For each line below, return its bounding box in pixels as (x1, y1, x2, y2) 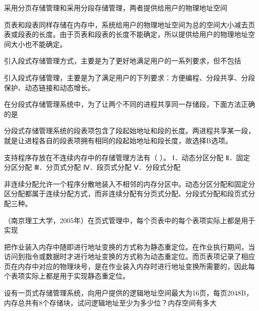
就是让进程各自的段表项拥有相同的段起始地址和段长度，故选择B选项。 (4, 135, 232, 145)
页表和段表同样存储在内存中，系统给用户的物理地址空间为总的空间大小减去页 (4, 19, 255, 29)
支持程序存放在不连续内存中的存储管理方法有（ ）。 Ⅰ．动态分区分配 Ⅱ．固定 (4, 152, 251, 162)
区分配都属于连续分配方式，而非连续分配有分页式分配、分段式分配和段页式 (4, 188, 248, 199)
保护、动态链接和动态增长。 (4, 82, 95, 92)
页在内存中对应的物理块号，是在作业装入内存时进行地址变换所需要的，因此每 (4, 261, 255, 271)
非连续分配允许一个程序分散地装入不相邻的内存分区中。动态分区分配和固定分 (4, 178, 255, 189)
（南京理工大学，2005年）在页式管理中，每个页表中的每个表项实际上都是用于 (4, 215, 255, 225)
